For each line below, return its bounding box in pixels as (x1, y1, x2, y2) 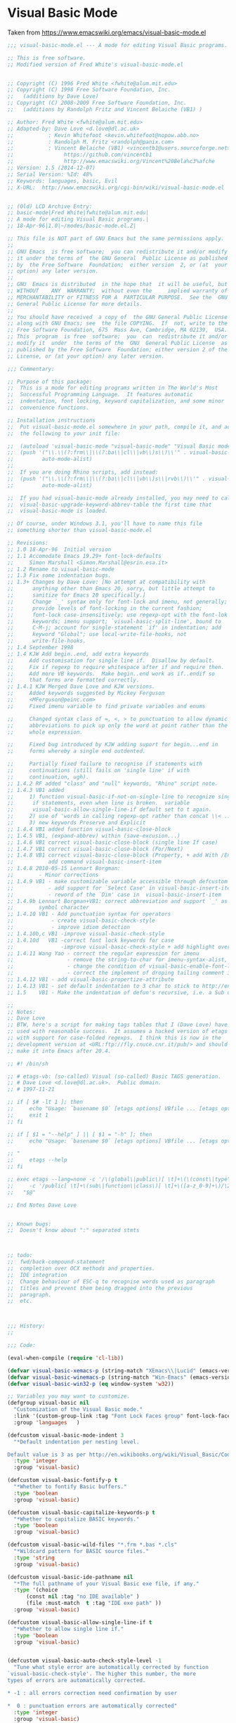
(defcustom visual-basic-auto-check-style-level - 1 (7, 1657, 162, 1665)
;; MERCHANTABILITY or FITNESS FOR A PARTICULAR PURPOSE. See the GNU (7, 294, 228, 301)
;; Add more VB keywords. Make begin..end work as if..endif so (7, 670, 216, 677)
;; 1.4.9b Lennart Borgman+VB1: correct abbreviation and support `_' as (7, 897, 228, 904)
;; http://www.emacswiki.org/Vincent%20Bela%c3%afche (7, 158, 216, 165)
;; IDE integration (7, 1271, 68, 1278)
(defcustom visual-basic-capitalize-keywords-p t (7, 1509, 156, 1516)
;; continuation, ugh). (7, 773, 90, 781)
